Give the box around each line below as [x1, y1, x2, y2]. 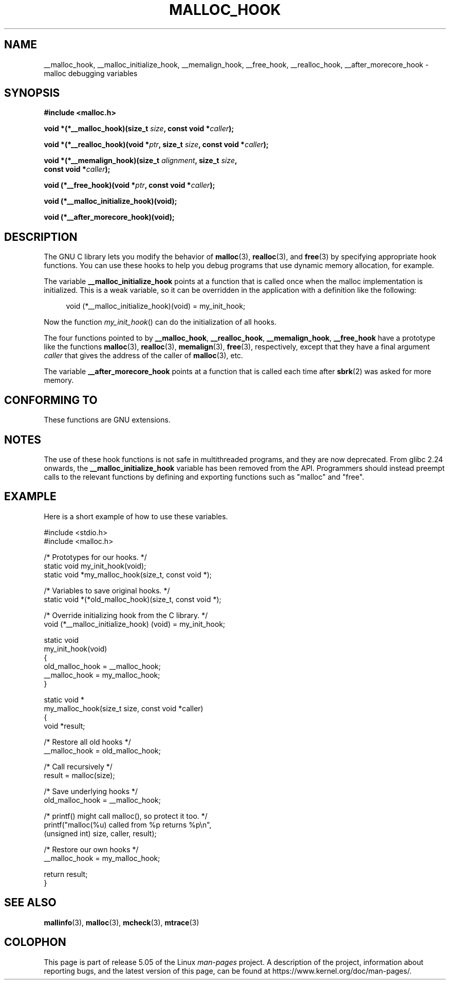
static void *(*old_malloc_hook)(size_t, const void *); [44, 594, 221, 604]
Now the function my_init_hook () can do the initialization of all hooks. [44, 318, 277, 327]
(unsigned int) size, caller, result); [44, 829, 157, 838]
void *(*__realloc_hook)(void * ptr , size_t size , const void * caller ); [44, 140, 269, 149]
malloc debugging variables [44, 68, 138, 78]
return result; [44, 869, 88, 878]
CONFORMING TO [4, 393, 98, 407]
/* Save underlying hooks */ [44, 786, 138, 796]
